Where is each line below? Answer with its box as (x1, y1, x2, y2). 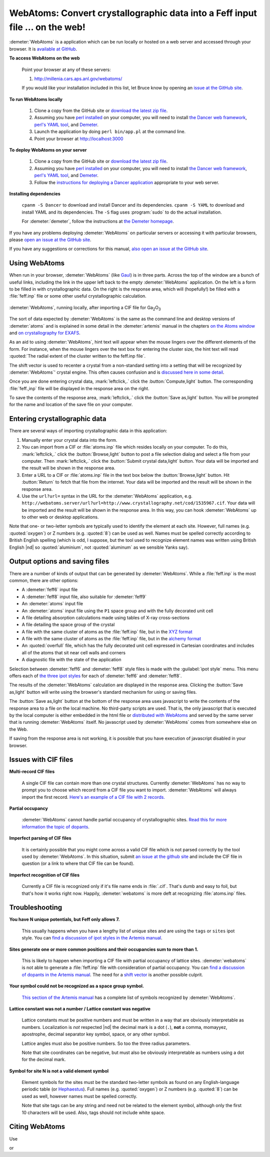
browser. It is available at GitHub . (9, 46, 77, 52)
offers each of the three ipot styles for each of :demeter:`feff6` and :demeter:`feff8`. (9, 673, 182, 679)
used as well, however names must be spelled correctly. (21, 1093, 137, 1099)
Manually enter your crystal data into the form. (21, 437, 117, 443)
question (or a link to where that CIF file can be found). (21, 860, 134, 866)
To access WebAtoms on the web (9, 55, 80, 61)
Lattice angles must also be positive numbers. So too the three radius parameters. (21, 1040, 191, 1046)
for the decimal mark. (21, 1056, 66, 1062)
